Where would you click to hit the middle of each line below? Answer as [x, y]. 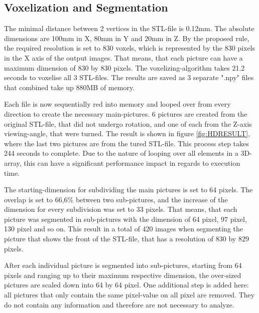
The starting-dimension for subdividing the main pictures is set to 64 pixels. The [128, 190]
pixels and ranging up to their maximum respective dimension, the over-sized [123, 275]
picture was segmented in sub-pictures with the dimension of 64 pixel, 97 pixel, [125, 219]
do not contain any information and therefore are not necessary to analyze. [119, 304]
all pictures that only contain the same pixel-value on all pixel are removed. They [129, 295]
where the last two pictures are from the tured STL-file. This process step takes [126, 143]
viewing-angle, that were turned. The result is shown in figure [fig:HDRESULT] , [127, 133]
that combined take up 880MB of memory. [70, 87]
